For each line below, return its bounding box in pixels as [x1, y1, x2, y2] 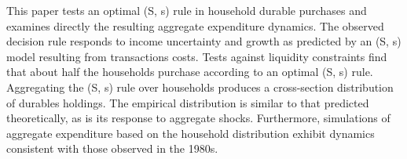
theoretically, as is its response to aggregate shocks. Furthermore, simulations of [6, 110, 390, 126]
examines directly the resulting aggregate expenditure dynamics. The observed [6, 17, 384, 34]
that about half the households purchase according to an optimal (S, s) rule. [6, 63, 373, 80]
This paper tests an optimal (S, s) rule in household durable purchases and [6, 2, 367, 18]
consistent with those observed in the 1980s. [6, 140, 218, 157]
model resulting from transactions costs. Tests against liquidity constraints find [6, 48, 387, 64]
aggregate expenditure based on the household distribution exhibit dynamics [6, 125, 375, 141]
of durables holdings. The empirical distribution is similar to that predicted [6, 94, 369, 110]
